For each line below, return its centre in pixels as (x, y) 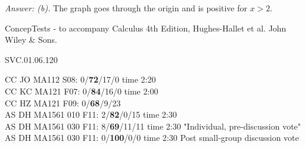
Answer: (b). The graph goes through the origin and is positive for (126, 8)
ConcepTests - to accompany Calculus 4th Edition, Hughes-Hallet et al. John (146, 28)
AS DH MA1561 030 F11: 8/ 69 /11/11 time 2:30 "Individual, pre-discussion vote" (153, 126)
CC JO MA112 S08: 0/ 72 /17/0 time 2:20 (80, 79)
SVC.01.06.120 (31, 59)
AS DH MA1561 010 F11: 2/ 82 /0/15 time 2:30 (91, 114)
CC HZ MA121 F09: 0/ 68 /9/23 (63, 103)
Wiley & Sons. (31, 40)
